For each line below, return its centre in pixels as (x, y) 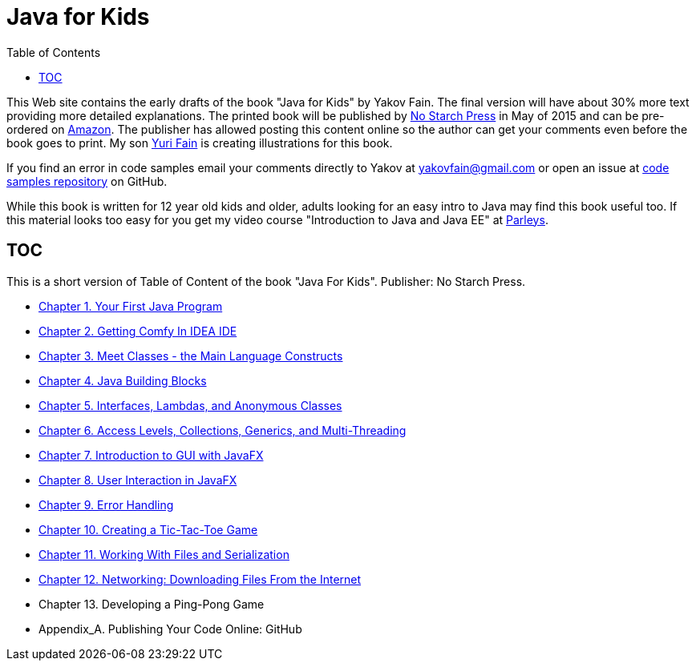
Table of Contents (54, 52)
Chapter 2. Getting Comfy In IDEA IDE (138, 331)
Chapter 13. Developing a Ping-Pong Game (152, 604)
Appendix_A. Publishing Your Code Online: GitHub (170, 629)
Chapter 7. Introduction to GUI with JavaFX (151, 455)
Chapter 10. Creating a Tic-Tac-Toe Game (148, 529)
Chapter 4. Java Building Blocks (123, 380)
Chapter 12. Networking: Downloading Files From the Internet (200, 579)
